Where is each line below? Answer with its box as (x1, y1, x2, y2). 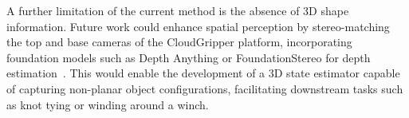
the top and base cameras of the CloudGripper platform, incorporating (6, 33, 352, 50)
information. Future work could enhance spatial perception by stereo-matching (6, 18, 390, 34)
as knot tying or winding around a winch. (6, 96, 209, 112)
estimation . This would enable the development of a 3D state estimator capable (6, 65, 400, 81)
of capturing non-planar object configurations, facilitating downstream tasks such (6, 80, 403, 96)
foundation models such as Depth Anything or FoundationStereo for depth (6, 49, 371, 65)
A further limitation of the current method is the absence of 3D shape (6, 2, 349, 18)
